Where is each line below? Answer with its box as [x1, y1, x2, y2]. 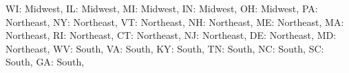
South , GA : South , [6, 55, 85, 69]
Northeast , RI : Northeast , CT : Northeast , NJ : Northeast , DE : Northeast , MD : [6, 28, 337, 42]
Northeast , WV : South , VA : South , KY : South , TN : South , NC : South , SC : [6, 41, 324, 55]
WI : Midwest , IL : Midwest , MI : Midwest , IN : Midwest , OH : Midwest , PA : [6, 1, 318, 15]
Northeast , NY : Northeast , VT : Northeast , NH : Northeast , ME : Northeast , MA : [6, 14, 344, 29]
